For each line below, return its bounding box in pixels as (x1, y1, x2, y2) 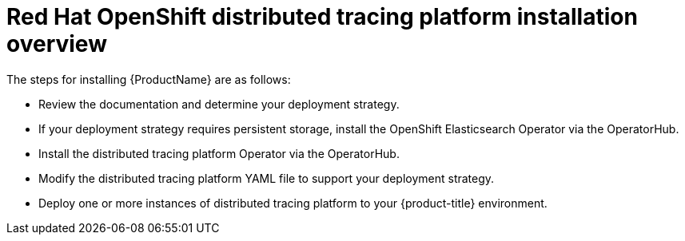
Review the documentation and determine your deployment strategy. (38, 97, 400, 111)
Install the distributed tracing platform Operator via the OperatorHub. (38, 146, 400, 160)
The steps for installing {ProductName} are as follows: (6, 72, 291, 86)
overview (6, 30, 107, 57)
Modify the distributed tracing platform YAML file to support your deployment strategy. (38, 171, 495, 185)
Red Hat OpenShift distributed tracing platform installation (6, 3, 638, 30)
